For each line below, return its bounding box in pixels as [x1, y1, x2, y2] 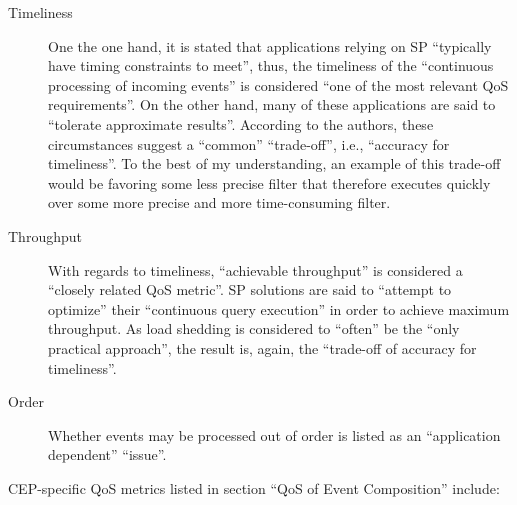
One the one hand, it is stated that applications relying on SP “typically [48, 35, 492, 56]
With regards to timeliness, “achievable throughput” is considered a [48, 259, 463, 280]
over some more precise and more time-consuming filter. [48, 192, 391, 213]
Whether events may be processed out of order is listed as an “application [48, 424, 501, 445]
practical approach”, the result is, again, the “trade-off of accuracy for [48, 337, 477, 358]
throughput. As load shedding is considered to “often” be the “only [48, 318, 460, 339]
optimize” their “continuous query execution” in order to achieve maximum [48, 298, 510, 319]
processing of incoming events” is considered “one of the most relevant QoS [48, 74, 509, 95]
